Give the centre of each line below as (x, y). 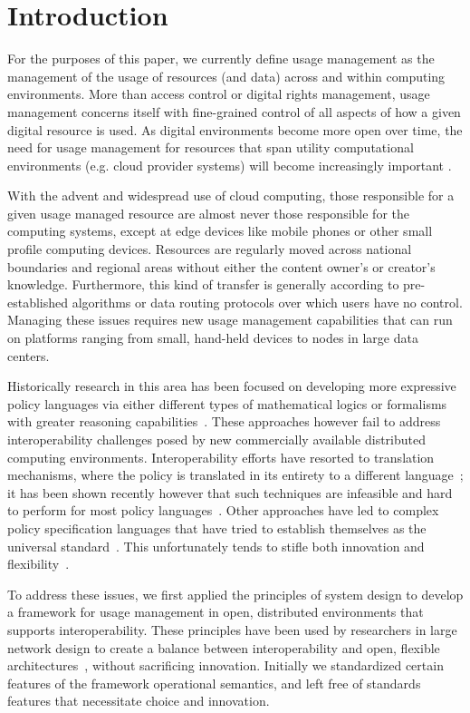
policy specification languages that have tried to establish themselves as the (217, 527)
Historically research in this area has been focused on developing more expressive (232, 386)
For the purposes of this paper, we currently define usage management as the (221, 59)
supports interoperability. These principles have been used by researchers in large (232, 629)
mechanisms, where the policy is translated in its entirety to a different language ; (235, 475)
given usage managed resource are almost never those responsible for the (208, 213)
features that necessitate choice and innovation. (139, 701)
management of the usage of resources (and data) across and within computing (226, 76)
